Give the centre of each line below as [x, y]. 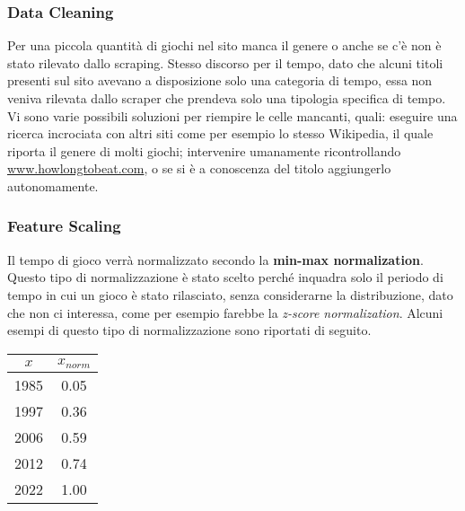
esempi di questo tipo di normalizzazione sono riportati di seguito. [189, 330]
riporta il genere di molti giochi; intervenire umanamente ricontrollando [204, 150]
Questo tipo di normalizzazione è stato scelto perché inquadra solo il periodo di [225, 277]
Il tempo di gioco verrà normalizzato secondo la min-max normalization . [215, 259]
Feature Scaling [64, 226]
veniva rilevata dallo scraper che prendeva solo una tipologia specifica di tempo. [227, 98]
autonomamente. [53, 185]
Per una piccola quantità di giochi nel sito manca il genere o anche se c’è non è [224, 45]
